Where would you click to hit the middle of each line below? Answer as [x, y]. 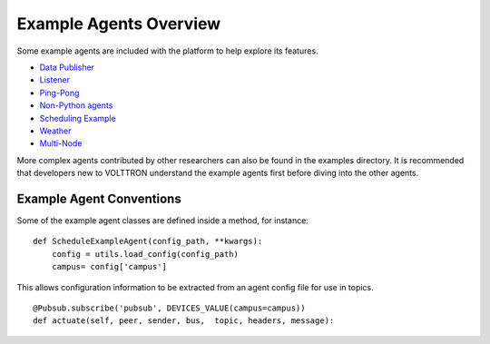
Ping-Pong [59, 93]
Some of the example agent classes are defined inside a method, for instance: [162, 220]
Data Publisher [67, 67]
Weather [55, 131]
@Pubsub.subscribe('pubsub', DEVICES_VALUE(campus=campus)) [169, 308]
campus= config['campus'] [109, 267]
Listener [55, 80]
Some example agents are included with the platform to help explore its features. [167, 51]
